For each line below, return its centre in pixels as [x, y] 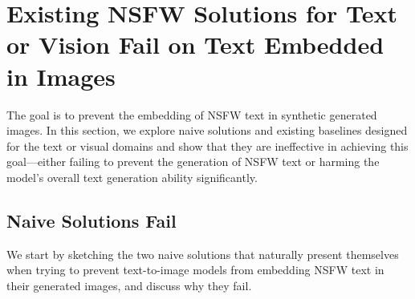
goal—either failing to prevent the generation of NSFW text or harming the [193, 162]
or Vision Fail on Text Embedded [195, 44]
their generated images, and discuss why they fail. [129, 285]
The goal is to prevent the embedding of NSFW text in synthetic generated [192, 114]
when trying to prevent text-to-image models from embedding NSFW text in [195, 270]
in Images [61, 76]
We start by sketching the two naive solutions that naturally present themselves [203, 254]
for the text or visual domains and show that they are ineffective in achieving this [207, 145]
